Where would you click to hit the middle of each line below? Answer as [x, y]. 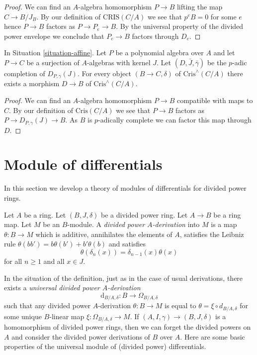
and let [224, 53]
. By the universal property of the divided [180, 26]
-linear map [67, 316]
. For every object [104, 73]
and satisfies [127, 244]
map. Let [18, 224]
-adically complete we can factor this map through [175, 120]
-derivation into [176, 224]
